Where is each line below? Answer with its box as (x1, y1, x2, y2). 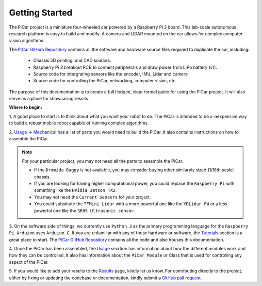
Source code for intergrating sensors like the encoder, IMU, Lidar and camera (33, 71, 188, 77)
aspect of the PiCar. (9, 259, 49, 265)
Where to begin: (9, 105, 42, 110)
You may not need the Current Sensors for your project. (34, 194, 151, 200)
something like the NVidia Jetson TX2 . (34, 187, 117, 193)
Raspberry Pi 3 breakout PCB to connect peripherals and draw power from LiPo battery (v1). (33, 64, 217, 70)
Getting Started (9, 7, 73, 18)
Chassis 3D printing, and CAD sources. (33, 58, 111, 63)
